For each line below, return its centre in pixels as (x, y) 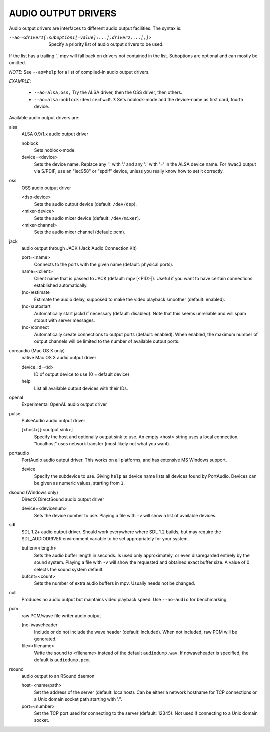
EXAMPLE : (20, 81)
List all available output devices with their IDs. (81, 388)
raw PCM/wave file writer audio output (61, 615)
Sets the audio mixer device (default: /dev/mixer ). (87, 218)
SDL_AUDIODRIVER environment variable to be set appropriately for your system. (105, 538)
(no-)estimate (36, 292)
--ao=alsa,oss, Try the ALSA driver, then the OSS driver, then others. (108, 92)
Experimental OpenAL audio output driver (64, 404)
